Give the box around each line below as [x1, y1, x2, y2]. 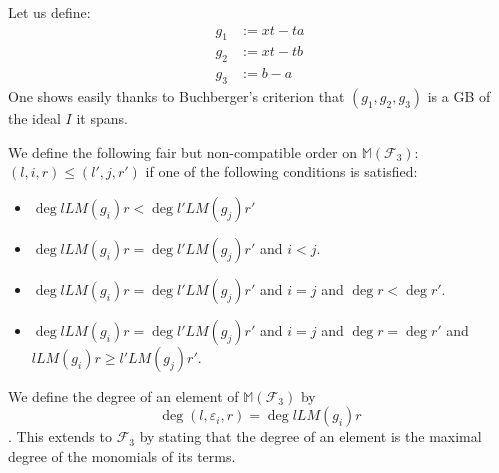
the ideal [8, 108, 61, 129]
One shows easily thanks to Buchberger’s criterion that [8, 86, 345, 107]
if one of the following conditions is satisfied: [145, 161, 418, 182]
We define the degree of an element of [8, 385, 239, 406]
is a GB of [427, 86, 491, 107]
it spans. [76, 108, 128, 129]
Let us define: [8, 2, 91, 22]
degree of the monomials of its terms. [8, 446, 236, 467]
